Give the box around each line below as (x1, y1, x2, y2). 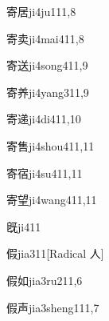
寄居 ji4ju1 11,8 (6, 3, 76, 19)
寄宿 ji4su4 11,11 (6, 164, 83, 181)
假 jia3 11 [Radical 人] (6, 245, 104, 262)
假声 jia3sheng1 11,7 (6, 299, 99, 315)
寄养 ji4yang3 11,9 (6, 83, 89, 100)
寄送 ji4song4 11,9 (6, 57, 88, 74)
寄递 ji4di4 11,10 (6, 110, 81, 127)
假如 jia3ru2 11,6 (6, 271, 83, 288)
